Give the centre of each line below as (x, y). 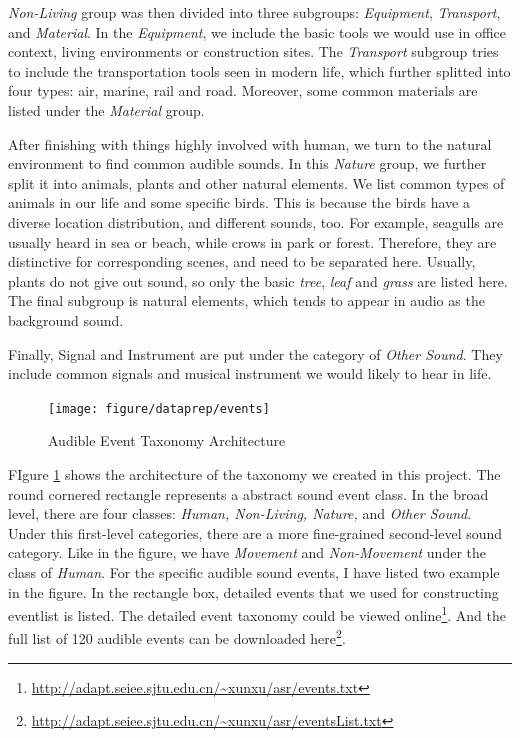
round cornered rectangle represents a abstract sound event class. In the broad (248, 493)
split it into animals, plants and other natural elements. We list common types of (256, 182)
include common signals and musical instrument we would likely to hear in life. (250, 373)
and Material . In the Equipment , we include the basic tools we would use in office (257, 31)
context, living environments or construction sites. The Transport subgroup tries (253, 51)
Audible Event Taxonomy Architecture (167, 440)
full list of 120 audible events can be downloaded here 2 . (177, 636)
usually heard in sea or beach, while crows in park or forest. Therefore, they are (252, 241)
